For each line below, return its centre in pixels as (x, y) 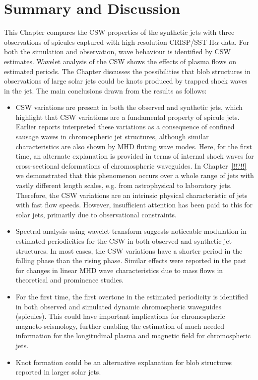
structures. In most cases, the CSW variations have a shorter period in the (129, 250)
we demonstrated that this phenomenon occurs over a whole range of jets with (135, 175)
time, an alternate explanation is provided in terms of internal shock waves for (135, 156)
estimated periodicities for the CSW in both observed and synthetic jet (124, 241)
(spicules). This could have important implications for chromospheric (120, 316)
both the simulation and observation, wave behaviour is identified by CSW (117, 51)
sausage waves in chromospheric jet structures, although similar (112, 137)
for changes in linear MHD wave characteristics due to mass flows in (119, 270)
